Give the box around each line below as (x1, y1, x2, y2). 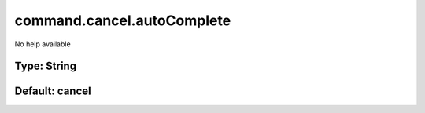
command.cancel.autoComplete (14, 12, 231, 29)
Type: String (14, 60, 77, 73)
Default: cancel (14, 85, 91, 98)
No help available (14, 39, 71, 49)
